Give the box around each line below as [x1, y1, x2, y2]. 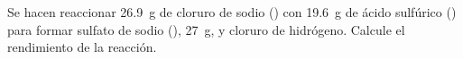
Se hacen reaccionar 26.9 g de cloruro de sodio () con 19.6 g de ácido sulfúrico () [7, 3, 457, 21]
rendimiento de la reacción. [7, 38, 157, 56]
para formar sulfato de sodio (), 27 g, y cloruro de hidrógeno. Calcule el [7, 20, 405, 38]
